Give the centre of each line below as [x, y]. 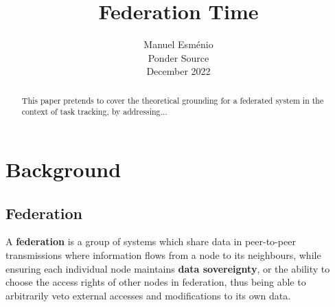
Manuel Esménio [178, 44]
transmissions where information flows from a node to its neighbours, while [163, 255]
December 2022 [178, 71]
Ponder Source [178, 57]
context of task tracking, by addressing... [94, 112]
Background [63, 169]
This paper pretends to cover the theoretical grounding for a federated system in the [173, 100]
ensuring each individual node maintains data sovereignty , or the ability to [168, 268]
